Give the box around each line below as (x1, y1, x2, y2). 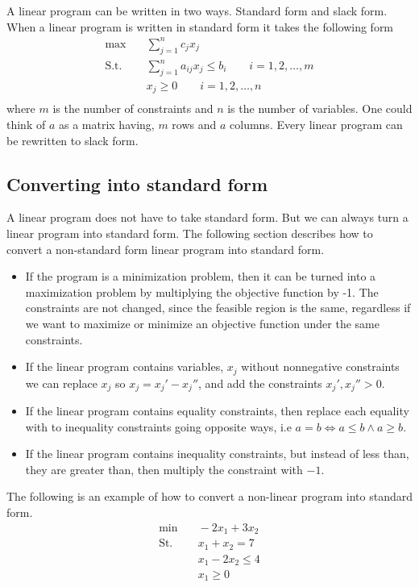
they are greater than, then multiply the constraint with (25, 460, 303, 477)
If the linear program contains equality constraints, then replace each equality (25, 402, 409, 418)
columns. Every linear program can (230, 115, 403, 132)
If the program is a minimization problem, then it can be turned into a (25, 268, 376, 285)
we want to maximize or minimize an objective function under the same (25, 314, 380, 331)
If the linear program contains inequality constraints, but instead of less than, (25, 445, 409, 462)
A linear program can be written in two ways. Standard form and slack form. (6, 2, 388, 19)
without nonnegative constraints (241, 358, 400, 375)
